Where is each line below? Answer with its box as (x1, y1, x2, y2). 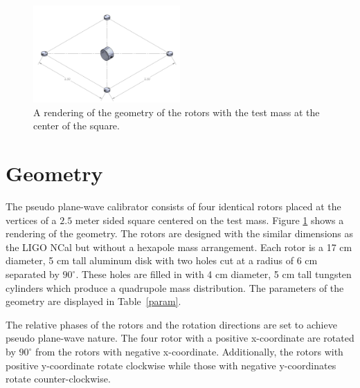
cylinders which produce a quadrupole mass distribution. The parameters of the (6, 280, 344, 295)
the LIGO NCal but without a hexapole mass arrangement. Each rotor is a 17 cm (6, 239, 352, 254)
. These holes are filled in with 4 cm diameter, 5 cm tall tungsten (75, 267, 352, 281)
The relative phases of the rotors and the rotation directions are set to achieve (6, 317, 337, 331)
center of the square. (33, 118, 120, 133)
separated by (6, 267, 60, 281)
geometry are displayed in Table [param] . (6, 294, 181, 308)
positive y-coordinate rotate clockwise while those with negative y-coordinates (6, 358, 336, 372)
